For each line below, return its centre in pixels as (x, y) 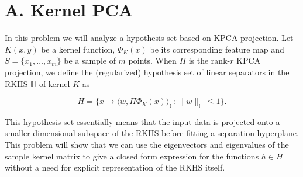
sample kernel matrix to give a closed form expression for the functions (132, 156)
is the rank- (209, 60)
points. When (152, 60)
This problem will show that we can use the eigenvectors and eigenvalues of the (147, 145)
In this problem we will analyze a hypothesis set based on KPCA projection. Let (149, 38)
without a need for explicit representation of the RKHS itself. (115, 167)
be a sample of (90, 60)
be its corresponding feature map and (217, 49)
